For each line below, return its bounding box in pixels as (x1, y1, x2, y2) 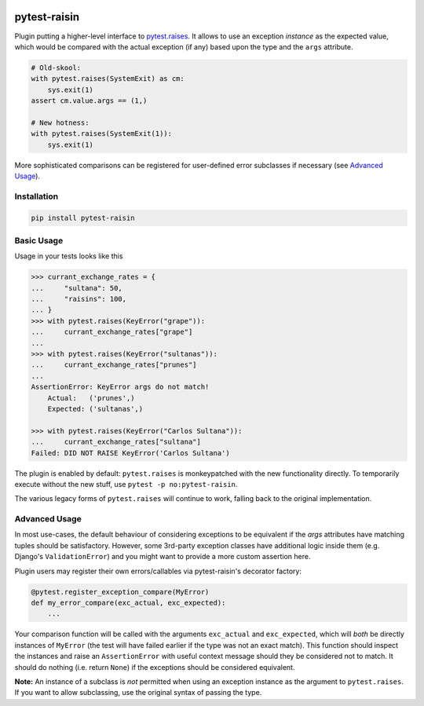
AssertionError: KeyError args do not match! (31, 382, 210, 392)
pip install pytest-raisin (31, 213, 135, 222)
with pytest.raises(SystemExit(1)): (31, 130, 173, 138)
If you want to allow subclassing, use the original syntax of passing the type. (14, 688, 262, 697)
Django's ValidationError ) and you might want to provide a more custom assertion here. (14, 552, 311, 562)
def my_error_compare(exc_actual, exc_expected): (31, 598, 226, 607)
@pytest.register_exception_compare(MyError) (31, 587, 210, 596)
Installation (14, 191, 59, 202)
